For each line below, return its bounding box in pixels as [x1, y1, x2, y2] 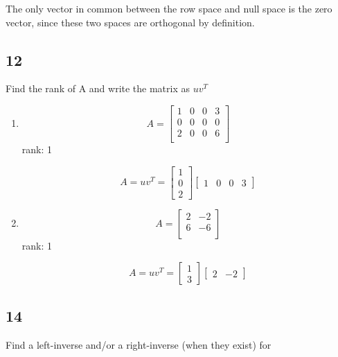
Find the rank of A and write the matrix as [6, 81, 190, 96]
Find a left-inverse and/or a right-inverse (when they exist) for [6, 337, 272, 351]
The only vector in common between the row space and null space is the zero [6, 1, 332, 15]
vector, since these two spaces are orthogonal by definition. [6, 15, 255, 29]
